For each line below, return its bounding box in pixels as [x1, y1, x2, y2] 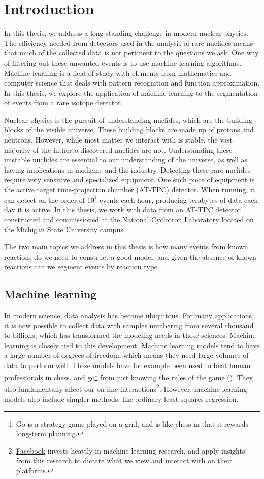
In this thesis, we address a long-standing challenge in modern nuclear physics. [4, 27, 248, 38]
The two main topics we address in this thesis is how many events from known [4, 241, 248, 251]
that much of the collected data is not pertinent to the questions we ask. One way [4, 47, 259, 58]
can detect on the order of [4, 194, 85, 205]
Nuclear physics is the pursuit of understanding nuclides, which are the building [4, 114, 253, 125]
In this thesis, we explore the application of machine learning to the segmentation [4, 87, 258, 98]
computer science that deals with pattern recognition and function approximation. [4, 77, 260, 88]
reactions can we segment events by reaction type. [4, 261, 159, 272]
